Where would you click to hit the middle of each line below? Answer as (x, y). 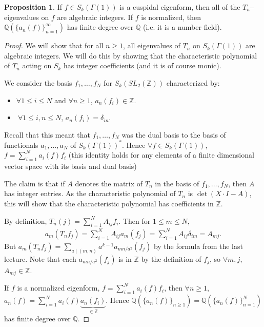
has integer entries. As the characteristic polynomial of (90, 193)
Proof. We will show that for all (54, 45)
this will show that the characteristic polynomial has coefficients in (109, 204)
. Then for (135, 220)
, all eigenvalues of (152, 45)
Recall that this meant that (47, 134)
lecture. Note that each (40, 258)
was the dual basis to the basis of (174, 134)
